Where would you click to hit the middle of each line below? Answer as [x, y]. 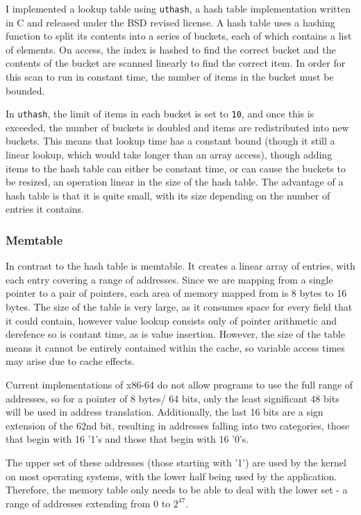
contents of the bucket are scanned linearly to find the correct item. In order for [176, 63]
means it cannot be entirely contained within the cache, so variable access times [175, 347]
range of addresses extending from [78, 503]
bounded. [25, 90]
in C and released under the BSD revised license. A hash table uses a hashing [170, 22]
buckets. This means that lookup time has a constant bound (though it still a [170, 141]
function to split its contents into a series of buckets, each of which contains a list [179, 36]
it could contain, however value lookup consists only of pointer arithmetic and [171, 320]
